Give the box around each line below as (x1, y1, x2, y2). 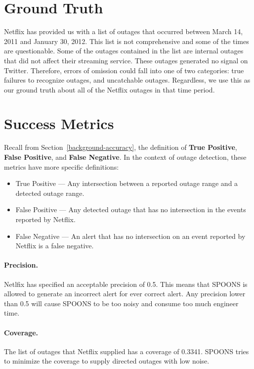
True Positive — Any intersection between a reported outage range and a (15, 178, 238, 188)
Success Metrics (4, 113, 114, 134)
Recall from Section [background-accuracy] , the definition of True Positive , (4, 142, 237, 152)
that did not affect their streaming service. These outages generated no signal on (4, 55, 248, 65)
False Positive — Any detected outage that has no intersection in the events (15, 204, 246, 215)
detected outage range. (15, 187, 85, 198)
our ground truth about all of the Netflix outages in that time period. (4, 84, 215, 94)
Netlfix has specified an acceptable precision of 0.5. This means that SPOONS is (4, 278, 248, 289)
